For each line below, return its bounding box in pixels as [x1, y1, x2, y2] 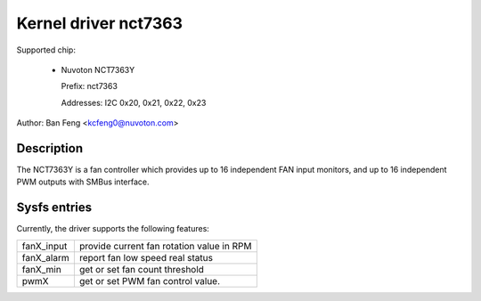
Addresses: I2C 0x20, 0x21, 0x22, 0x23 [61, 97, 207, 108]
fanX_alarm [21, 251, 70, 264]
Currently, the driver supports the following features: [16, 224, 209, 234]
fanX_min [21, 263, 61, 275]
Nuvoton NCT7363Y [61, 64, 135, 75]
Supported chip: [16, 45, 76, 55]
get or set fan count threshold [78, 263, 205, 275]
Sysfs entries [16, 200, 93, 216]
